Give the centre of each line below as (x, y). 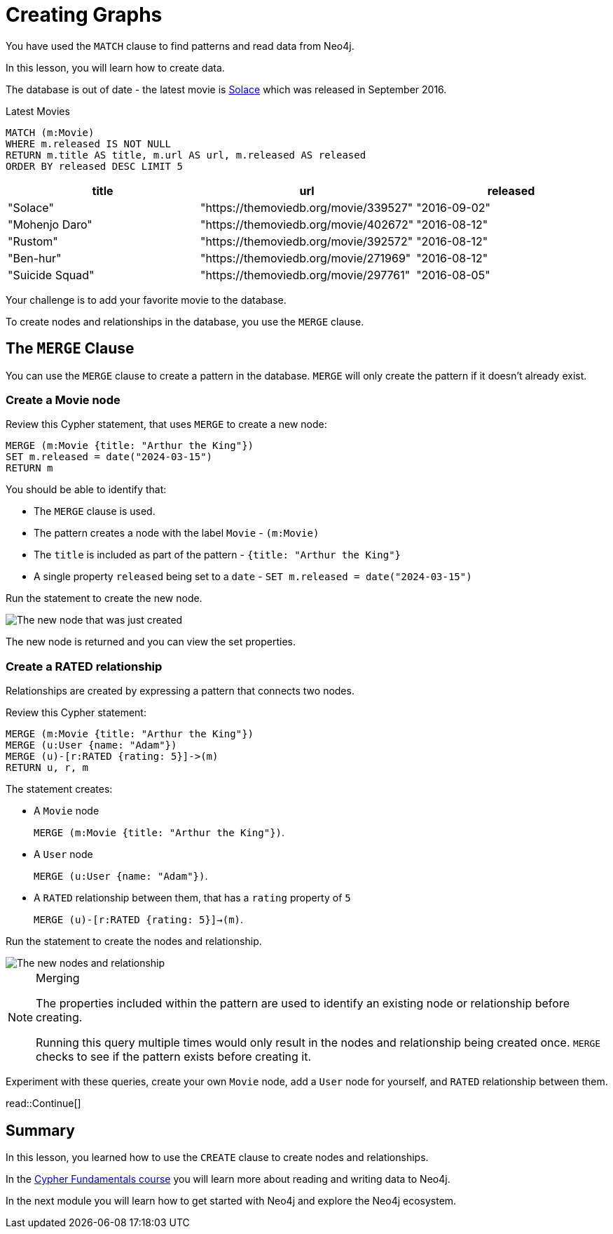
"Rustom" (33, 241)
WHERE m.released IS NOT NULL (89, 143)
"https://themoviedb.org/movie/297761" (305, 275)
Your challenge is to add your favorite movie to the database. (146, 300)
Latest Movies (38, 111)
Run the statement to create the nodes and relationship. (134, 941)
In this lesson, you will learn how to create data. (115, 67)
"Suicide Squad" (51, 275)
